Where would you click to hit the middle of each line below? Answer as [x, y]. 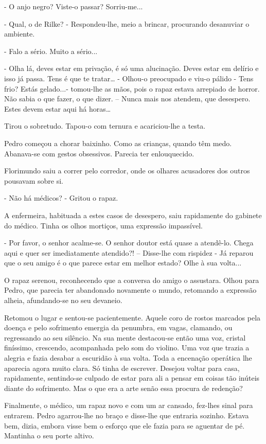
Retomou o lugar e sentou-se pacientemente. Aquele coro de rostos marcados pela [132, 317]
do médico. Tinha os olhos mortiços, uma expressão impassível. [103, 225]
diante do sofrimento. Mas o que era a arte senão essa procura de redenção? [123, 388]
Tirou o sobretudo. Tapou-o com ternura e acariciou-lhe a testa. [105, 126]
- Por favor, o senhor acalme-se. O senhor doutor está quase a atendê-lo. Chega [129, 243]
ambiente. [20, 34]
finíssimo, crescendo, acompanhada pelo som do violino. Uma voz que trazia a [127, 348]
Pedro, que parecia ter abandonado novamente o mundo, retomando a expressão [130, 290]
